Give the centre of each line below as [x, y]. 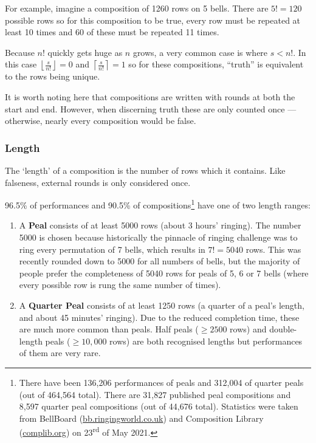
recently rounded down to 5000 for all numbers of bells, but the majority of [160, 261]
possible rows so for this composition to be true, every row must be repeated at [153, 20]
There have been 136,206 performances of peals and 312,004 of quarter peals [161, 382]
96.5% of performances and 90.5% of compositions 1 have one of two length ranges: [158, 204]
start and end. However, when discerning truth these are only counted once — [151, 108]
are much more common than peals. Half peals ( [109, 329]
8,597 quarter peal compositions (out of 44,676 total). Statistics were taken [159, 406]
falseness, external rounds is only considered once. [98, 182]
